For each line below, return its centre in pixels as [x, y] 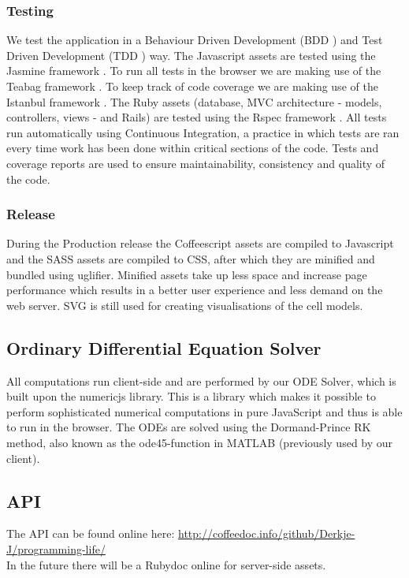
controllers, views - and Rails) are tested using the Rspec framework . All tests [197, 117]
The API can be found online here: [91, 533]
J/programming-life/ [56, 548]
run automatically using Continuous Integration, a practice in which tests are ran [203, 132]
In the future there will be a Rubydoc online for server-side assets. [166, 564]
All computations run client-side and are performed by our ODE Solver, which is [201, 380]
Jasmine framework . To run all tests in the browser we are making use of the [194, 71]
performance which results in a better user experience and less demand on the [195, 290]
